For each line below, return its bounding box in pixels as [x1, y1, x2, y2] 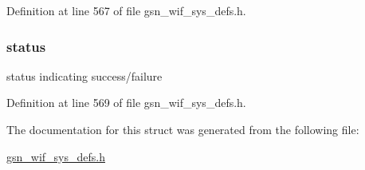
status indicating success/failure [6, 67, 163, 84]
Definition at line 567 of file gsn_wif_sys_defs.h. [6, 2, 246, 18]
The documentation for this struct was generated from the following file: [6, 121, 359, 137]
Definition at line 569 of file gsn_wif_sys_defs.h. [6, 94, 246, 111]
